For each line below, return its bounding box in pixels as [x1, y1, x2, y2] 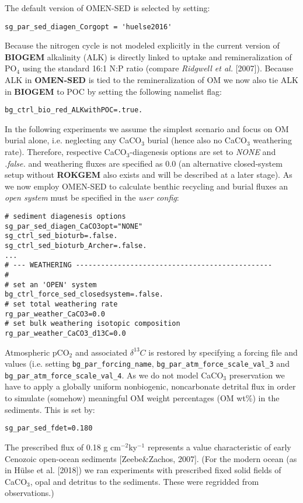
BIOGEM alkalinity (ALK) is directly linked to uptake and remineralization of [5, 50, 292, 63]
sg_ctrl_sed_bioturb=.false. [5, 232, 118, 240]
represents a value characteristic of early [147, 440, 291, 453]
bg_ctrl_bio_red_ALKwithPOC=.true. [5, 106, 143, 115]
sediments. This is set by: [5, 403, 95, 415]
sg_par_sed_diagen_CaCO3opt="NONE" [5, 222, 143, 230]
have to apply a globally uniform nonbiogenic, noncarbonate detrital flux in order [5, 380, 296, 392]
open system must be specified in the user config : [5, 191, 179, 204]
